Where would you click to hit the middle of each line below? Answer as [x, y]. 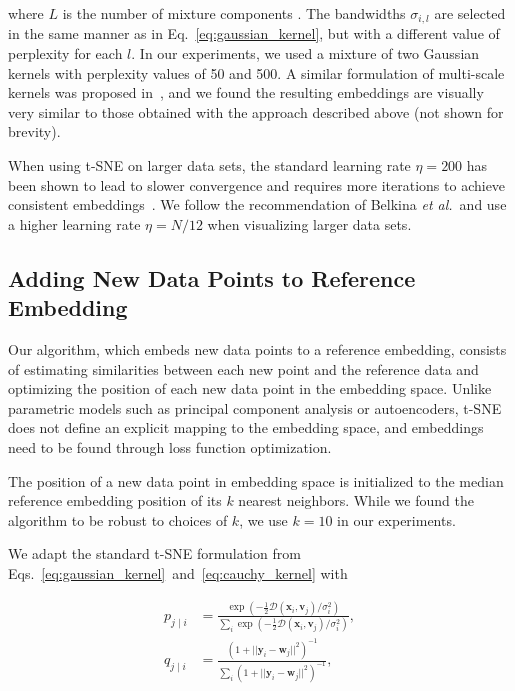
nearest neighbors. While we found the [356, 500]
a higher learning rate [74, 223]
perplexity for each [65, 53]
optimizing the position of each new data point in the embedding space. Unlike [250, 388]
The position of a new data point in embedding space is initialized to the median [256, 480]
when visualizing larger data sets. [309, 223]
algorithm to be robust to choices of [118, 519]
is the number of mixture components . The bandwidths [234, 13]
